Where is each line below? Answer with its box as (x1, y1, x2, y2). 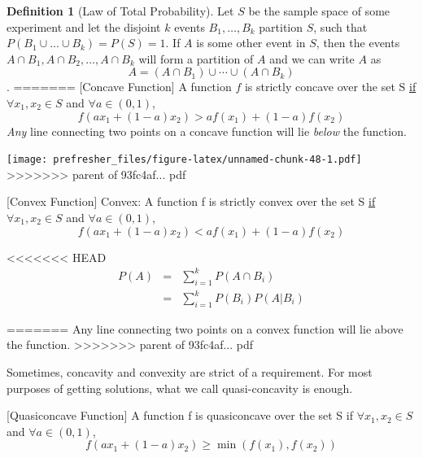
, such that (313, 18, 368, 35)
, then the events (316, 34, 400, 51)
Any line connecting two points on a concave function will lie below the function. (7, 122, 407, 139)
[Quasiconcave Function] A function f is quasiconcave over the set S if (7, 407, 353, 424)
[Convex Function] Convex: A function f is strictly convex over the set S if (7, 193, 376, 210)
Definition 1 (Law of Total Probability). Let (7, 2, 234, 19)
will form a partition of (138, 50, 254, 67)
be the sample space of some (248, 2, 390, 19)
